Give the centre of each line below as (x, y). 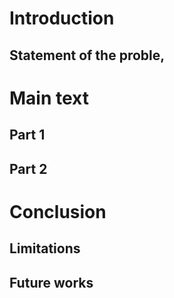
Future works (51, 282)
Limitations (45, 248)
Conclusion (58, 211)
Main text (49, 98)
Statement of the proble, (87, 55)
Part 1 (27, 135)
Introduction (62, 18)
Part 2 (28, 168)
